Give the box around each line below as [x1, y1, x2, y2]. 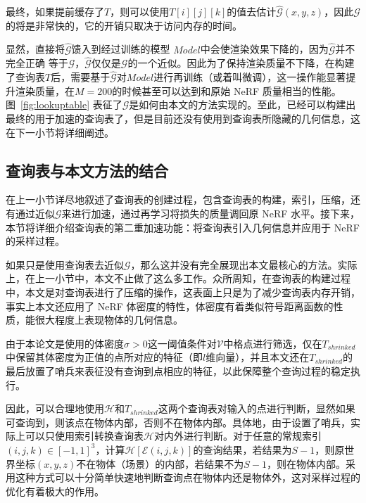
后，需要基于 [51, 70, 111, 84]
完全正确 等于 [6, 56, 68, 70]
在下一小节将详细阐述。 [6, 125, 114, 139]
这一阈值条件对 [147, 336, 217, 350]
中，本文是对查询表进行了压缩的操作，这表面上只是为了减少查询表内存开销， [6, 284, 360, 299]
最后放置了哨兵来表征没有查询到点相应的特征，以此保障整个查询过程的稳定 [6, 363, 351, 378]
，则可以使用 [110, 4, 170, 19]
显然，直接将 [6, 42, 65, 56]
